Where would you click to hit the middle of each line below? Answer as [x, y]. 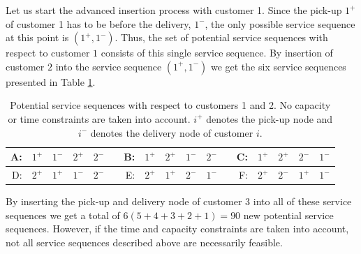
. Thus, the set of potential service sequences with [221, 37]
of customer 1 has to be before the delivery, [98, 23]
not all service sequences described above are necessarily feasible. [144, 242]
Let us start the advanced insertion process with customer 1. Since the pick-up [174, 10]
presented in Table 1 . [51, 81]
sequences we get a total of [63, 215]
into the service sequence [109, 66]
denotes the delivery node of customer [172, 132]
